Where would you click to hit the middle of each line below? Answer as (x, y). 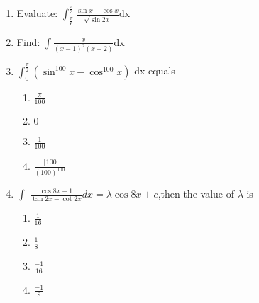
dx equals (155, 70)
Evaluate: (37, 13)
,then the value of (196, 194)
